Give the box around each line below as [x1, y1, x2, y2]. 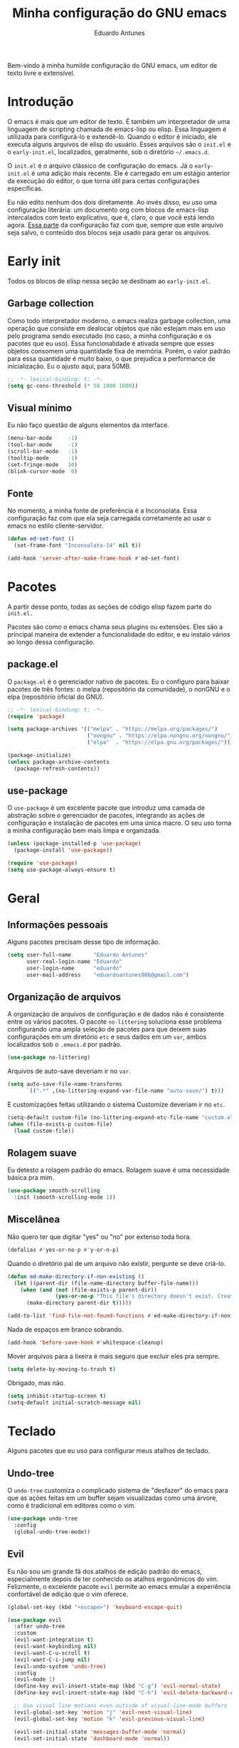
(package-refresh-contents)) [14, 765, 100, 772]
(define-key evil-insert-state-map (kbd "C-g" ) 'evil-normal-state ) [14, 1682, 221, 1690]
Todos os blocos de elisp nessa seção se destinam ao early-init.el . [7, 277, 211, 285]
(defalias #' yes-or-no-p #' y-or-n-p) [7, 1246, 119, 1253]
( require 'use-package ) [7, 860, 78, 867]
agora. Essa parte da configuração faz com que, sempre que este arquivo [7, 220, 224, 229]
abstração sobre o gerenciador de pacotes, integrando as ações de [7, 811, 205, 820]
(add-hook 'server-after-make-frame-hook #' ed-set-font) [7, 555, 180, 562]
